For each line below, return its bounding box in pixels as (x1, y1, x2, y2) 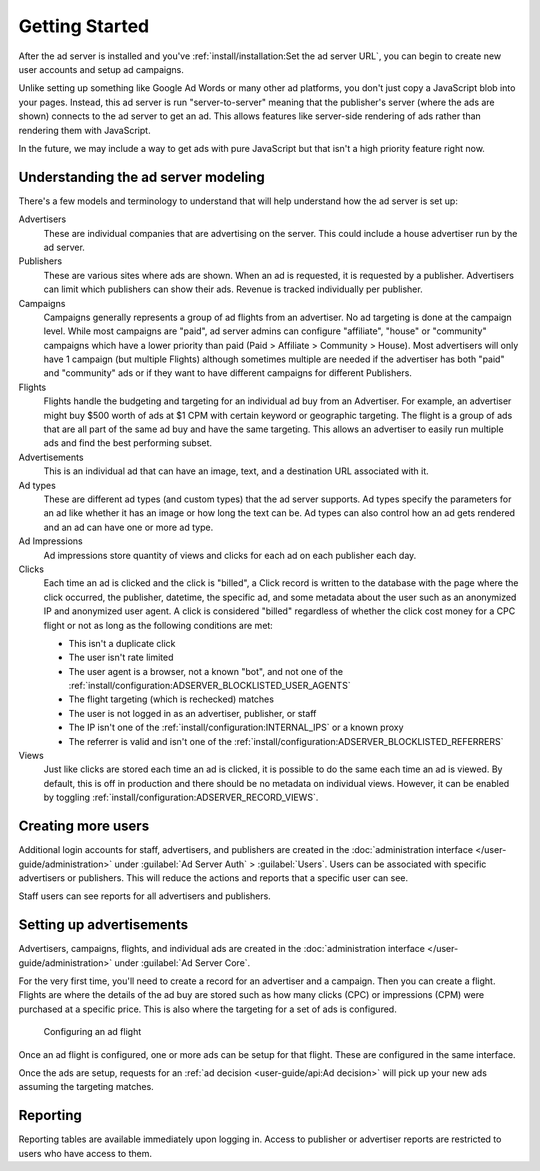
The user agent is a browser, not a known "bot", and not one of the (68, 665, 344, 677)
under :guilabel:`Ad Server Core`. (114, 956, 251, 969)
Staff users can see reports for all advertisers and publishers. (18, 890, 272, 902)
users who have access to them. (18, 1147, 152, 1159)
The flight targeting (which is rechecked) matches (68, 693, 275, 705)
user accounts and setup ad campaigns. (18, 63, 185, 75)
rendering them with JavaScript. (18, 124, 151, 136)
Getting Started (18, 15, 150, 37)
